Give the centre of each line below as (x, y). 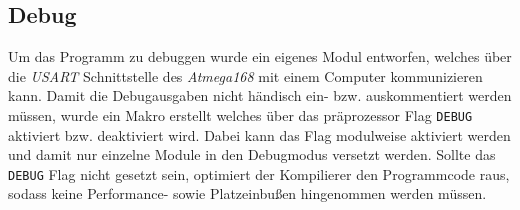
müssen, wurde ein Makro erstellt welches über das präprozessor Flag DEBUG (240, 114)
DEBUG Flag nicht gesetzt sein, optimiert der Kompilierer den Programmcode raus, (259, 173)
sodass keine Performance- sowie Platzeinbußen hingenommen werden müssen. (247, 193)
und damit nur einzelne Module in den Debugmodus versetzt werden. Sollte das (252, 154)
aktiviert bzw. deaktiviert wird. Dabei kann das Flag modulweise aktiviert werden (259, 134)
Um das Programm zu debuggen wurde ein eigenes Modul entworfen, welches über (260, 56)
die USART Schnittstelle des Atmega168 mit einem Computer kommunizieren (245, 75)
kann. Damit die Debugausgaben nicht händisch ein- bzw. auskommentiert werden (260, 95)
